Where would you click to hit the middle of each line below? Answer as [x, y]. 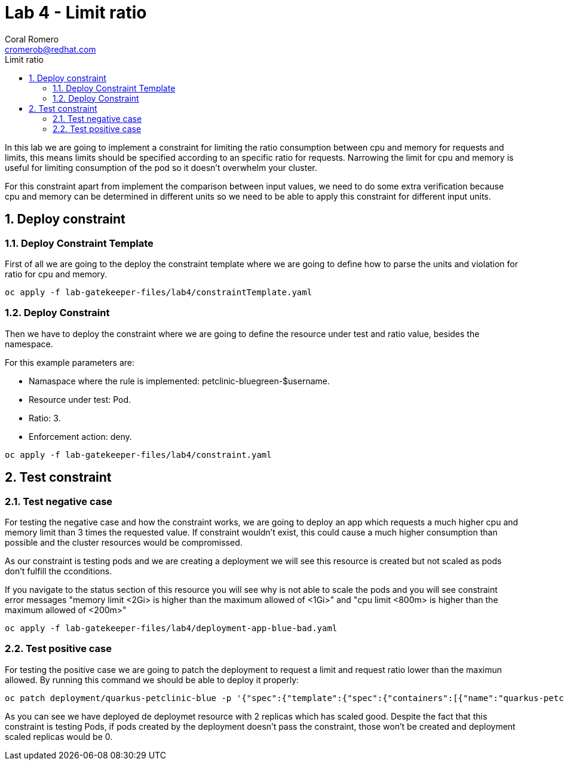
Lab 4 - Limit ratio [76, 13]
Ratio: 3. [45, 418]
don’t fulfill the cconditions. [59, 571]
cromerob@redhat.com [50, 49]
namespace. [29, 344]
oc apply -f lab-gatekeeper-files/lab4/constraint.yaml [138, 455]
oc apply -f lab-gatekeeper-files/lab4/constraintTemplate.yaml [159, 292]
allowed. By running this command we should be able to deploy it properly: [152, 680]
